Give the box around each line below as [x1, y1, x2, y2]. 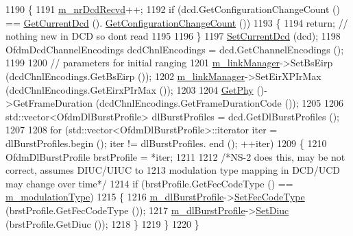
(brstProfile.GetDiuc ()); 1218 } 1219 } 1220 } [5, 216, 199, 231]
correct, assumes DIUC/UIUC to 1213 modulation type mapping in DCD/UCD [5, 163, 340, 177]
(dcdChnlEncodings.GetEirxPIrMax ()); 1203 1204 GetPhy [5, 82, 254, 96]
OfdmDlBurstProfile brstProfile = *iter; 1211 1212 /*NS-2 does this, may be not [5, 149, 345, 163]
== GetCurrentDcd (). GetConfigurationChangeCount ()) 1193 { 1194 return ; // [5, 15, 348, 29]
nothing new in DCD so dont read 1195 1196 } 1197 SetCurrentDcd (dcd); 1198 [5, 29, 341, 43]
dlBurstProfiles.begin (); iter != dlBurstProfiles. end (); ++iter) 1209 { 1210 [5, 135, 327, 150]
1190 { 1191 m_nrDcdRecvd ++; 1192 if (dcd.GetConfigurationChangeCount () [5, 2, 340, 16]
